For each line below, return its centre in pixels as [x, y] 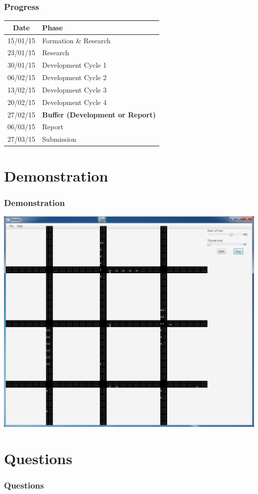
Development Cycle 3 [74, 89]
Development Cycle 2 [74, 77]
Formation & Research [76, 40]
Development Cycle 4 [74, 102]
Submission [59, 139]
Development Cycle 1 [74, 65]
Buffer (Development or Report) [99, 114]
